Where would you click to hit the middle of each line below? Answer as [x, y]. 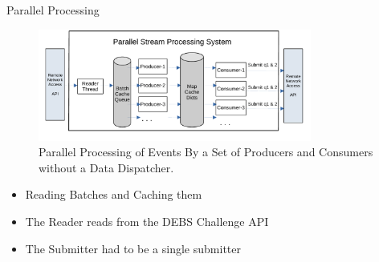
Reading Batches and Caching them [114, 194]
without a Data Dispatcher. [106, 167]
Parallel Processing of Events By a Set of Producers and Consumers [206, 152]
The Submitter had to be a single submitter [133, 248]
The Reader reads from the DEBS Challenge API [147, 222]
